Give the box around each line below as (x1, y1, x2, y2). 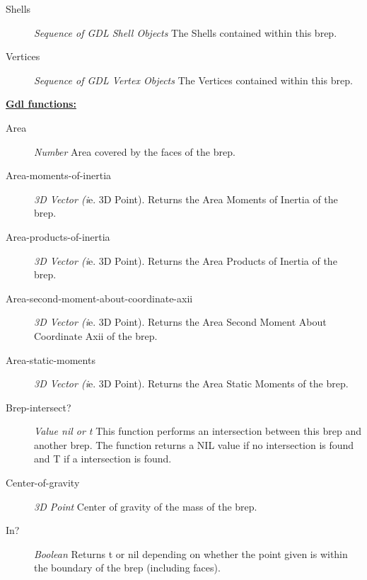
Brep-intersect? (6, 399, 71, 414)
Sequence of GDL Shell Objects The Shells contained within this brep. (34, 25, 337, 40)
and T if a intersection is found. (34, 451, 172, 466)
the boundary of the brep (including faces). (34, 560, 221, 575)
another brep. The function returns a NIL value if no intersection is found (34, 437, 354, 452)
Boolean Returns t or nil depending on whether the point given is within (34, 546, 348, 561)
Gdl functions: (6, 96, 76, 111)
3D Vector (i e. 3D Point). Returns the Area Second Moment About (34, 314, 327, 329)
